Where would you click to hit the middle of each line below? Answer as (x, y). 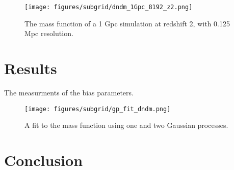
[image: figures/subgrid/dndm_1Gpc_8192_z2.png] (109, 7)
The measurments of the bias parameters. (69, 92)
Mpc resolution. (49, 33)
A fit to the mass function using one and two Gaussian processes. (126, 125)
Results (31, 68)
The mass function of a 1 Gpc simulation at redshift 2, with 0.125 (127, 23)
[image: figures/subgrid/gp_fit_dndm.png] (98, 109)
